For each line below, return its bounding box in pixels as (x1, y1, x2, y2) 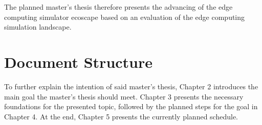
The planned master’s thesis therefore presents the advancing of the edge (4, 2, 233, 12)
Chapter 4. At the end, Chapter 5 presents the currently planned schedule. (4, 111, 238, 121)
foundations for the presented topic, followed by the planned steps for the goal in (4, 101, 258, 112)
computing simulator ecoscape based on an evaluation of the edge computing (4, 11, 245, 22)
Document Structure (4, 51, 153, 72)
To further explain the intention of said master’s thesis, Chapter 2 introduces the (4, 81, 258, 91)
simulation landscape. (4, 21, 72, 32)
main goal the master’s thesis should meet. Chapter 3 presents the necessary (4, 91, 244, 102)
